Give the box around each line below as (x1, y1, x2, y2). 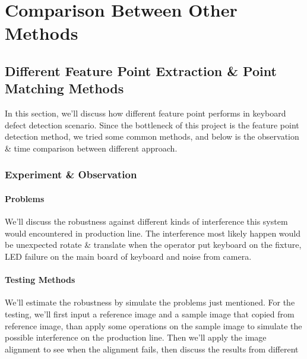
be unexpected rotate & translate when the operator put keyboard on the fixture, (5, 238, 302, 251)
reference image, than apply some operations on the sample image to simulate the (5, 319, 302, 332)
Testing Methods (5, 273, 75, 286)
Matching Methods (5, 79, 124, 97)
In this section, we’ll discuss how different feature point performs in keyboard (5, 107, 286, 119)
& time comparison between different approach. (5, 141, 178, 154)
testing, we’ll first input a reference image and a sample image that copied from (5, 307, 295, 320)
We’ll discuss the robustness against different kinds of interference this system (5, 215, 288, 228)
